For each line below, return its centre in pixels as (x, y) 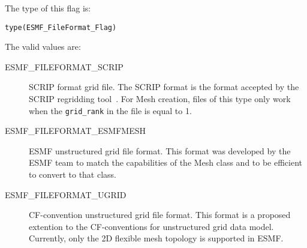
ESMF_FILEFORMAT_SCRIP (64, 66)
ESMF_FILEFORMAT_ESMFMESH (75, 131)
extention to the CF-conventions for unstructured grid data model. (151, 226)
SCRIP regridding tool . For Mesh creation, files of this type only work (160, 99)
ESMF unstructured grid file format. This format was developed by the (160, 150)
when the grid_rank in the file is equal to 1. (110, 110)
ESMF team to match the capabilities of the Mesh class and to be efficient (166, 162)
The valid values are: (43, 47)
